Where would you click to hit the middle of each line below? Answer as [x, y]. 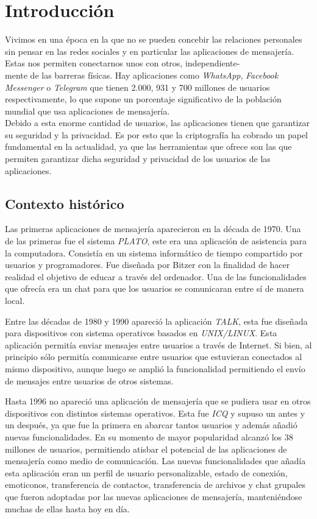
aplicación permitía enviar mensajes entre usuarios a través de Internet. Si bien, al [158, 344]
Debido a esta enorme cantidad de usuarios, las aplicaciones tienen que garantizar [158, 123]
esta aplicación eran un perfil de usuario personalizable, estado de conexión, [146, 472]
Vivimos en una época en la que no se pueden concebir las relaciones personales [154, 39]
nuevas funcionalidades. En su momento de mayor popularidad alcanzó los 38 [149, 436]
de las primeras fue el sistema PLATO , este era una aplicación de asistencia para [156, 241]
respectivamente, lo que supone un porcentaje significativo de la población [143, 99]
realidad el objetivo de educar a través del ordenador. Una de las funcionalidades [156, 276]
